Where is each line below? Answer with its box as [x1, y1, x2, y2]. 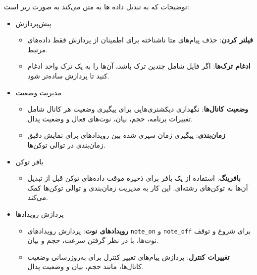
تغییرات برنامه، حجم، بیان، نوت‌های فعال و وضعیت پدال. [27, 113, 193, 123]
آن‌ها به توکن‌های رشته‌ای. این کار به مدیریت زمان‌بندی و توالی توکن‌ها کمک [27, 182, 248, 193]
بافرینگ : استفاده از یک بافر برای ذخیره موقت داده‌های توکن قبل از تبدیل [27, 173, 241, 183]
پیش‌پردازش [15, 18, 51, 28]
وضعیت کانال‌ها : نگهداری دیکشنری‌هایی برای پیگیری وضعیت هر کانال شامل [27, 104, 249, 114]
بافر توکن [15, 156, 44, 166]
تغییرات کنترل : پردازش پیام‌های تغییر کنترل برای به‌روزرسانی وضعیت [27, 251, 230, 262]
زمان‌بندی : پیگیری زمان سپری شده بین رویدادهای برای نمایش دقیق [27, 130, 225, 140]
